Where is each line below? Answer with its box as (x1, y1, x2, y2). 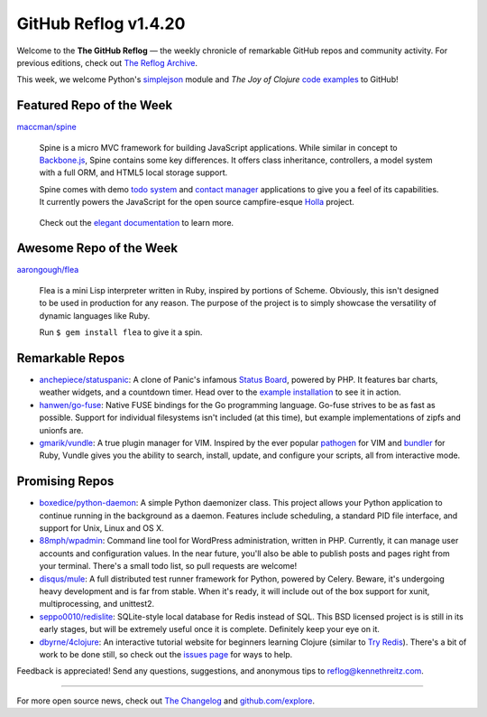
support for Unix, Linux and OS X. (39, 522, 164, 533)
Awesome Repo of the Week (16, 240, 179, 256)
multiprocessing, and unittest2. (39, 599, 155, 610)
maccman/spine (16, 122, 77, 133)
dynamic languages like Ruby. (39, 310, 151, 321)
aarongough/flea (16, 265, 79, 275)
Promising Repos (16, 474, 115, 489)
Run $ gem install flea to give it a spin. (39, 327, 203, 338)
